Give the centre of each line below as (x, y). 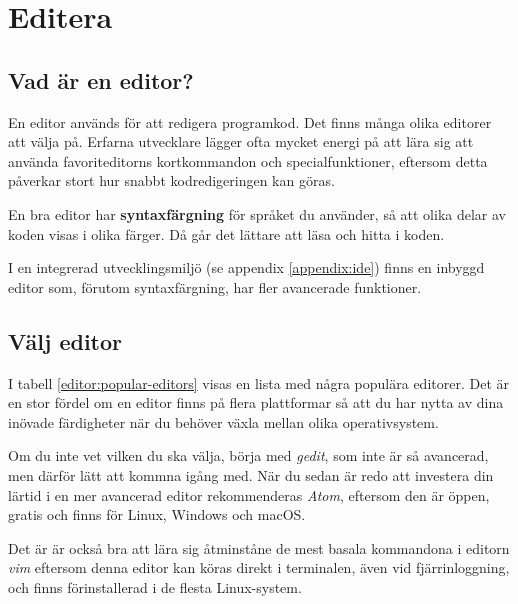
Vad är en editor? (101, 79)
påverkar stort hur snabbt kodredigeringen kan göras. (171, 180)
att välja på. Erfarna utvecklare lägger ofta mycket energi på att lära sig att (241, 141)
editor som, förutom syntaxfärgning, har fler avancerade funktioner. (215, 286)
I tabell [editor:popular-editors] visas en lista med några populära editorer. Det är (258, 382)
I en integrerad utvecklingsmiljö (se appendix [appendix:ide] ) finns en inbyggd (246, 267)
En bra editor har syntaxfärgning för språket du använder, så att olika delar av (257, 213)
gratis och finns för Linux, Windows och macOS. (157, 514)
